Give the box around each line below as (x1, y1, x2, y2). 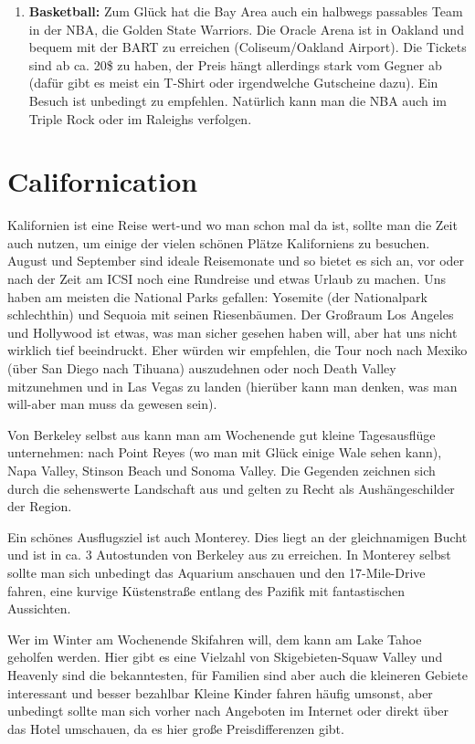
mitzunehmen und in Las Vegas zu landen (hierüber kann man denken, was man (7, 376, 458, 395)
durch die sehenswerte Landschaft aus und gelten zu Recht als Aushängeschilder (7, 478, 455, 498)
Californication (7, 162, 198, 200)
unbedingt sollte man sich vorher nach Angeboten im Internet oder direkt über (7, 701, 449, 720)
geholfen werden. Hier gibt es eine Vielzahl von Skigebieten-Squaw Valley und (7, 647, 443, 666)
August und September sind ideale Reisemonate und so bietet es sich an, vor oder (7, 251, 465, 270)
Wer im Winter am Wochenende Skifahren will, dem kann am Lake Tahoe (7, 629, 422, 648)
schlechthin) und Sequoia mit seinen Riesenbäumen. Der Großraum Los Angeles (7, 305, 454, 324)
